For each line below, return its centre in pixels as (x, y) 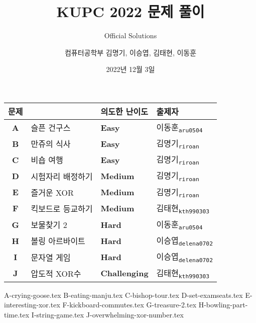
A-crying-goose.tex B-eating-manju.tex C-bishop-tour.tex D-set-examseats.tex (123, 295)
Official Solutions (131, 35)
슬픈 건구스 (51, 128)
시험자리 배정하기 (62, 176)
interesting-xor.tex (32, 305)
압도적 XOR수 (56, 273)
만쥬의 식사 (51, 144)
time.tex (17, 314)
